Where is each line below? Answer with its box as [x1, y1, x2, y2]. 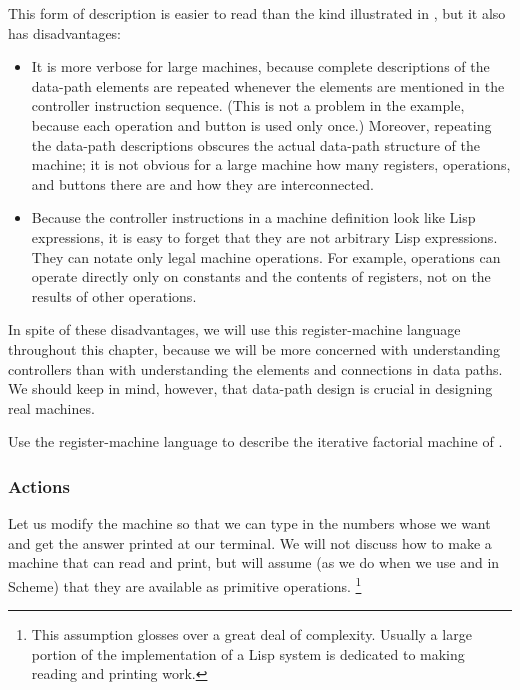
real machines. [8, 397, 95, 418]
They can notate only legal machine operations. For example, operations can [31, 246, 501, 267]
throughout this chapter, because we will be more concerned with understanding [8, 338, 500, 359]
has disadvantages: [8, 22, 122, 43]
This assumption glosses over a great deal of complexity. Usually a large [31, 624, 472, 645]
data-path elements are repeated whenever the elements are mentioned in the [31, 75, 505, 96]
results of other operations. [31, 285, 197, 306]
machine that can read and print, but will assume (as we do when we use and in [8, 552, 500, 573]
